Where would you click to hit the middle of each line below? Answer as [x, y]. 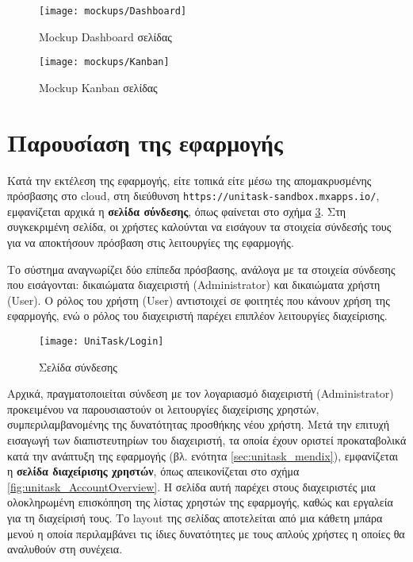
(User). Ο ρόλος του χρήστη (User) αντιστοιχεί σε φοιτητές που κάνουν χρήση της [199, 300]
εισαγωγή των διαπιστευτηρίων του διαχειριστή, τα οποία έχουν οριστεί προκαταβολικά [207, 440]
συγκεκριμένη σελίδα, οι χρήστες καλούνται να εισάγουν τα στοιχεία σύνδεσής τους [199, 227]
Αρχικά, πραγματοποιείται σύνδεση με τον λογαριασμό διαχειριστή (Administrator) [201, 393]
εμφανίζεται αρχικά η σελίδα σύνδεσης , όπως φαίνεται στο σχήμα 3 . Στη [177, 211]
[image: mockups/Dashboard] [113, 11]
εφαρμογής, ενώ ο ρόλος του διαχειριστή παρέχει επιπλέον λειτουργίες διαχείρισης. [197, 316]
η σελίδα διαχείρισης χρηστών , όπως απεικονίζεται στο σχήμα [153, 471]
